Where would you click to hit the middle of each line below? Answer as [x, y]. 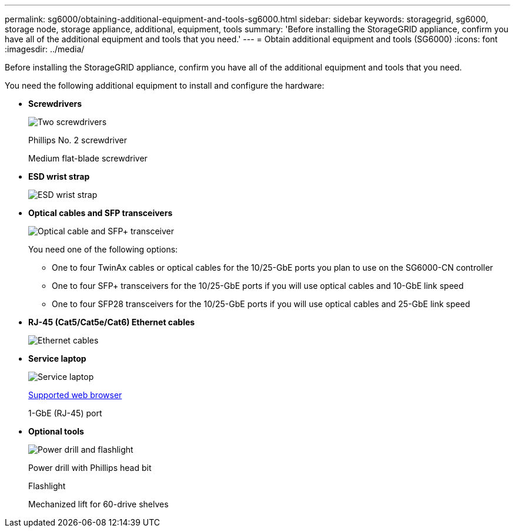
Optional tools [56, 431]
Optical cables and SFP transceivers [101, 213]
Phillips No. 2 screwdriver [78, 140]
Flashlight [47, 486]
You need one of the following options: [103, 249]
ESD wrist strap [59, 176]
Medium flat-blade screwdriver [88, 158]
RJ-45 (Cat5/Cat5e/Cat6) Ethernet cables [112, 322]
